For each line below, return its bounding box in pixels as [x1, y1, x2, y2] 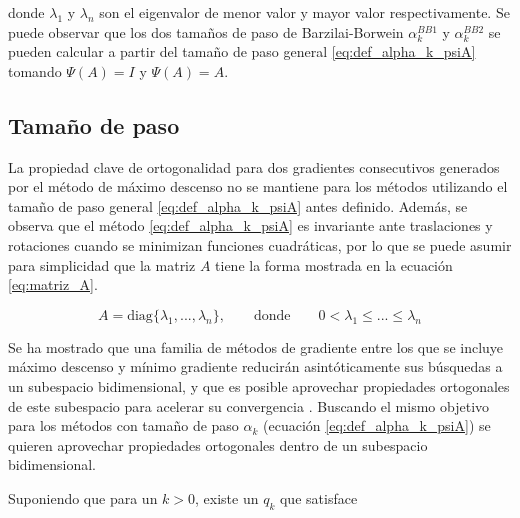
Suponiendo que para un [8, 487, 158, 508]
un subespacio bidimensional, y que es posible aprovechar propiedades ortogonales [8, 375, 510, 396]
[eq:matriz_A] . [8, 274, 98, 295]
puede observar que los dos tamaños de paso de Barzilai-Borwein [8, 21, 404, 42]
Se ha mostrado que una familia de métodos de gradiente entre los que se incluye [8, 336, 504, 357]
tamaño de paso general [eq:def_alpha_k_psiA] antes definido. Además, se [8, 195, 468, 216]
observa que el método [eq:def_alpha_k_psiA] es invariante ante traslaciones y [8, 215, 493, 236]
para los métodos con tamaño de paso [8, 415, 239, 436]
